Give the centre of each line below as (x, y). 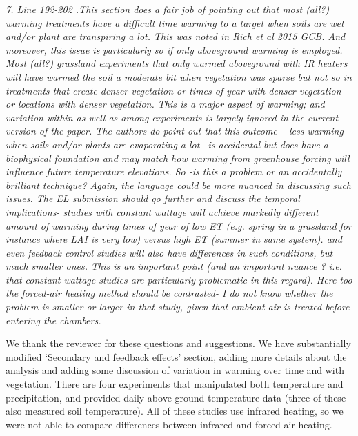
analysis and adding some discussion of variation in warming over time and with (175, 370)
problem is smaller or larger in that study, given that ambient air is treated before (178, 307)
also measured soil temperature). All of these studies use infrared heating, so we (175, 411)
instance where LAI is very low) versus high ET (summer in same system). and (174, 239)
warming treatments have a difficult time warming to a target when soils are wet (175, 22)
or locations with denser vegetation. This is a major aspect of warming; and (165, 104)
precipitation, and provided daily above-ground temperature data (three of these (176, 397)
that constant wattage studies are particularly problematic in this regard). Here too (179, 279)
